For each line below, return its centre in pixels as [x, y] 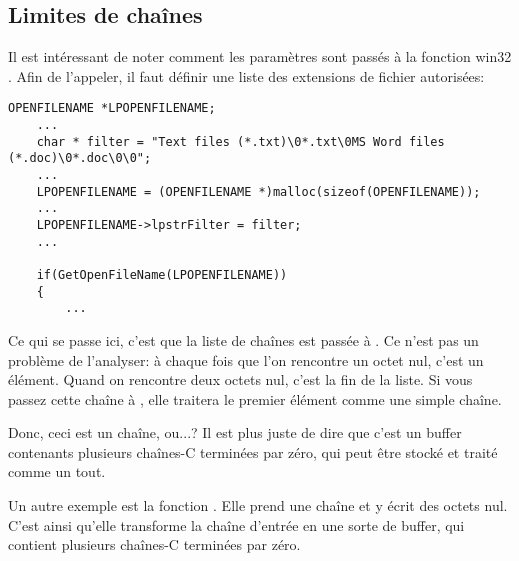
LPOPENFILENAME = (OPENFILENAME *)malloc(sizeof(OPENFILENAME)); [258, 191]
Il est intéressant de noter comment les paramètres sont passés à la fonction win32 [260, 56]
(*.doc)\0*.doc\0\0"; [80, 158]
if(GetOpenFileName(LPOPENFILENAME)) [162, 274]
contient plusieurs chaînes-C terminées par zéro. [154, 544]
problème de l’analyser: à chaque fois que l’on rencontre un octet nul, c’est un [246, 359]
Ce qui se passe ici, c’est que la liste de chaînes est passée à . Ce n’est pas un [243, 339]
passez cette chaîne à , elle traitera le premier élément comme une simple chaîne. [255, 398]
